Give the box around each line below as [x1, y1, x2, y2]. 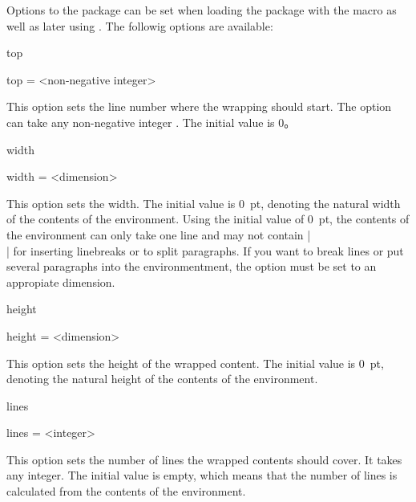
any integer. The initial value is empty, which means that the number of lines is [6, 467, 398, 484]
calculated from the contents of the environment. [6, 483, 246, 500]
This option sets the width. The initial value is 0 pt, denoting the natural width [6, 194, 401, 211]
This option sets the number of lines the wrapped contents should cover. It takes [6, 451, 402, 467]
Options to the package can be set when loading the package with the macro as [6, 2, 397, 18]
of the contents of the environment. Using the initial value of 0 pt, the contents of [6, 210, 410, 227]
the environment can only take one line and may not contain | [6, 226, 311, 243]
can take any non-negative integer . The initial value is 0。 [6, 113, 296, 130]
